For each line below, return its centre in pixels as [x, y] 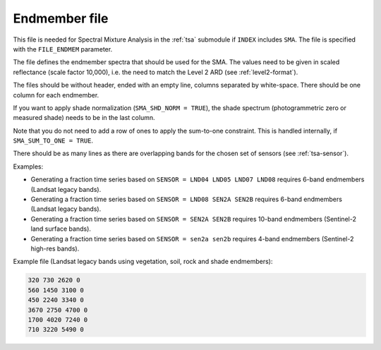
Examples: [28, 167]
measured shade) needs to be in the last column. [84, 118]
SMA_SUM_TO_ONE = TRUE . [53, 140]
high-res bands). [55, 248]
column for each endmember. [56, 95]
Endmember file [61, 18]
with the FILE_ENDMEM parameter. [63, 49]
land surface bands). [61, 229]
